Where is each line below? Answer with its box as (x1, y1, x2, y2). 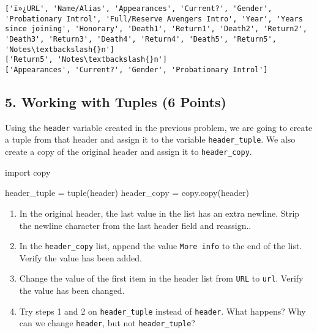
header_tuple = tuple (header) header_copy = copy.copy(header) (5, 186, 249, 199)
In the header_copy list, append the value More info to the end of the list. (19, 239, 302, 252)
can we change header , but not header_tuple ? (19, 316, 195, 329)
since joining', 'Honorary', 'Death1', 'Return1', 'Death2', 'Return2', (5, 24, 307, 34)
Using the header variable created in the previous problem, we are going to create (5, 121, 313, 133)
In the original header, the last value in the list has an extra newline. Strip (19, 206, 300, 219)
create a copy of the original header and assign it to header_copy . (5, 145, 252, 158)
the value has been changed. (19, 284, 125, 297)
